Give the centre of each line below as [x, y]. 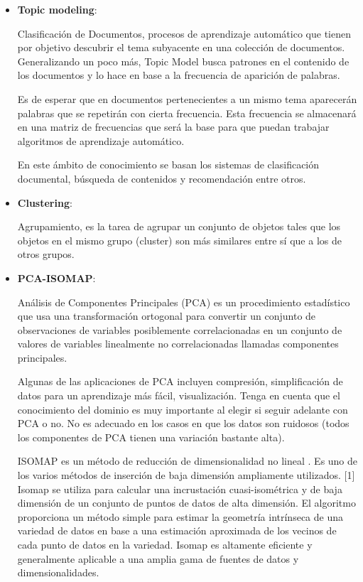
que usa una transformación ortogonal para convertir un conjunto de [167, 316]
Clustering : [45, 202]
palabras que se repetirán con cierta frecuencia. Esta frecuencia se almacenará [187, 113]
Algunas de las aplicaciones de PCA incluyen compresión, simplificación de [180, 381]
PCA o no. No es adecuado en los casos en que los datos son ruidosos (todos [183, 423]
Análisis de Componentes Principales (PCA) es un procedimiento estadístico [184, 302]
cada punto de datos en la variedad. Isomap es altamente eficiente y [165, 544]
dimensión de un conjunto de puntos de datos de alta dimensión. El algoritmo [186, 503]
